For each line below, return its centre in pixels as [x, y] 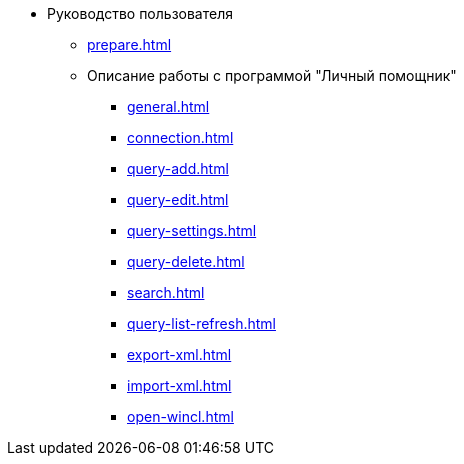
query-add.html [178, 168]
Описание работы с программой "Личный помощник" [272, 75]
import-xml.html [179, 385]
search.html [166, 292]
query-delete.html [186, 261]
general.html [168, 106]
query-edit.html [178, 199]
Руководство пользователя [140, 13]
